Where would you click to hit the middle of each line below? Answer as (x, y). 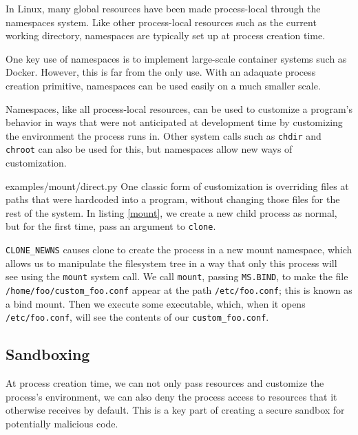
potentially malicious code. (62, 423)
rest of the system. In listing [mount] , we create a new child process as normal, (171, 212)
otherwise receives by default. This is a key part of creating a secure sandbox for (175, 410)
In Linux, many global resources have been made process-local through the (163, 8)
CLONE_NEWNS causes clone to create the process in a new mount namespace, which (179, 250)
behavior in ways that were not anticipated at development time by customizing (174, 122)
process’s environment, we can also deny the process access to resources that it (171, 396)
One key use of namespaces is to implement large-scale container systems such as (176, 58)
